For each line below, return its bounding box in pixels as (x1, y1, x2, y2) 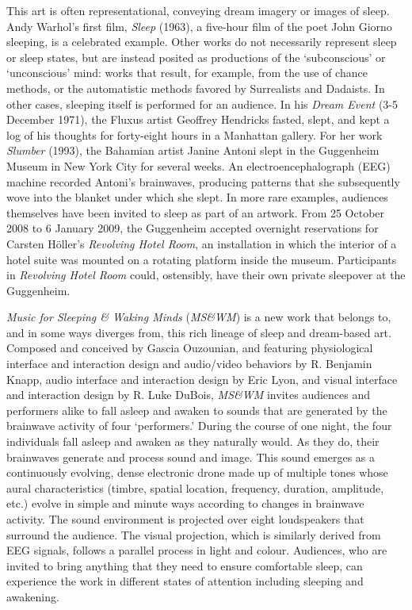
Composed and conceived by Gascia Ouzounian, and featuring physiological (6, 340, 373, 356)
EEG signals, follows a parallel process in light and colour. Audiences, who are (6, 542, 387, 558)
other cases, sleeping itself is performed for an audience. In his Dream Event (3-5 (6, 95, 398, 112)
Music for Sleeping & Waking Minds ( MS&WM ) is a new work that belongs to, (6, 309, 391, 325)
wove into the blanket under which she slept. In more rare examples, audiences (6, 189, 388, 205)
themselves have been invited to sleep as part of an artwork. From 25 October (6, 204, 385, 221)
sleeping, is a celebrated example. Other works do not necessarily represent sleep (6, 33, 397, 50)
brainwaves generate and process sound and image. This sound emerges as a (6, 448, 376, 465)
